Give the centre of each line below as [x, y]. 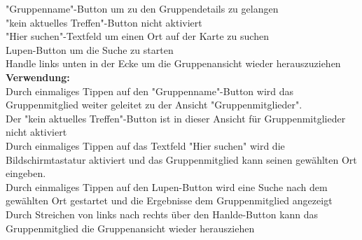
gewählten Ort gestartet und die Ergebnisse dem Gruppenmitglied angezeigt [169, 200]
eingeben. [26, 173]
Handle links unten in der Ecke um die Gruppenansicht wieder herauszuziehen [173, 63]
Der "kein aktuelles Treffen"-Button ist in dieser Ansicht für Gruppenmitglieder [176, 118]
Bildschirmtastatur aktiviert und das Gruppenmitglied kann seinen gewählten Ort [181, 159]
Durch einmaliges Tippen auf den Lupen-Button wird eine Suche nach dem [167, 186]
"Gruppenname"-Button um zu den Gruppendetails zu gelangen [142, 8]
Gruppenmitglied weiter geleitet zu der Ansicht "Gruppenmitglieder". [154, 105]
